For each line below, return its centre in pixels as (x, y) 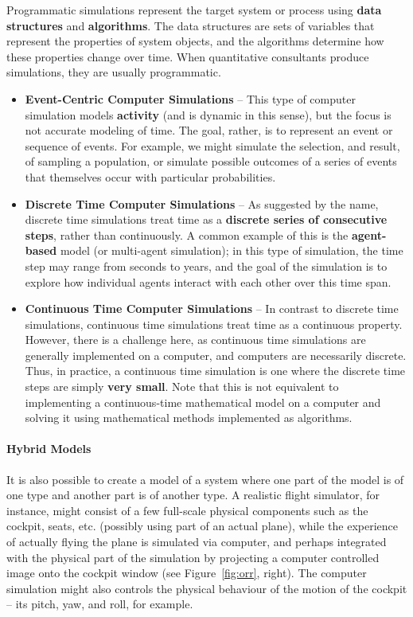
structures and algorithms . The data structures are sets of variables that (191, 25)
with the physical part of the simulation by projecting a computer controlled (193, 557)
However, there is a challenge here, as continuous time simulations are (195, 340)
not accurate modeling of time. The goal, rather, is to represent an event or (209, 130)
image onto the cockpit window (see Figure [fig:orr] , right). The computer (187, 573)
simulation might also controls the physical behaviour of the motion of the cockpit (207, 588)
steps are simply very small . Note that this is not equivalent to (182, 387)
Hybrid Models (49, 449)
